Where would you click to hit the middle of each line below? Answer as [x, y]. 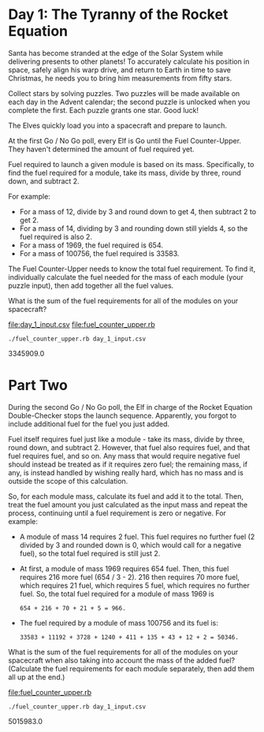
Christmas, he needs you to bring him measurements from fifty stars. [120, 78]
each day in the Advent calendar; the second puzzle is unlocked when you [129, 102]
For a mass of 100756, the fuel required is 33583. [99, 253]
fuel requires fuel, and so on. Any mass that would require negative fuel [124, 455]
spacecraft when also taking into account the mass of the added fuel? [121, 660]
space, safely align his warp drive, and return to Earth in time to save [119, 69]
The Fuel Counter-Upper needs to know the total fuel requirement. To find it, [132, 269]
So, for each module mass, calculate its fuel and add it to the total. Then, [126, 496]
